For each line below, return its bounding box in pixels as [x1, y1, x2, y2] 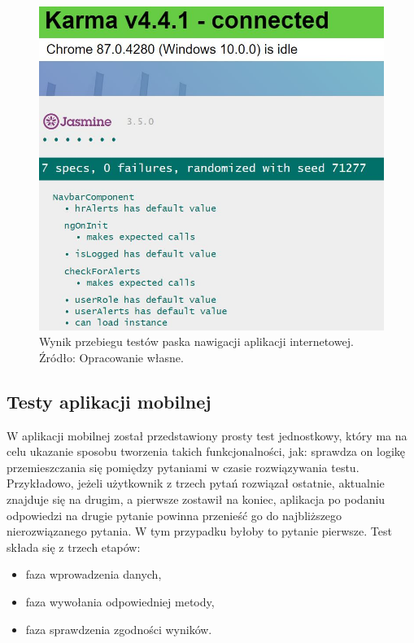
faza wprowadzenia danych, [25, 566, 162, 583]
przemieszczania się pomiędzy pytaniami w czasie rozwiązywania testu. [7, 458, 360, 475]
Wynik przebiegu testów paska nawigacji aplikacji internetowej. [39, 333, 354, 350]
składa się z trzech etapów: [7, 538, 141, 555]
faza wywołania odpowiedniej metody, [25, 593, 215, 610]
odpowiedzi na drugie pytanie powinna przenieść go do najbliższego [7, 506, 342, 523]
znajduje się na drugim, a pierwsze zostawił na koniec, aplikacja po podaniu [7, 491, 386, 508]
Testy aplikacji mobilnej [7, 388, 211, 413]
